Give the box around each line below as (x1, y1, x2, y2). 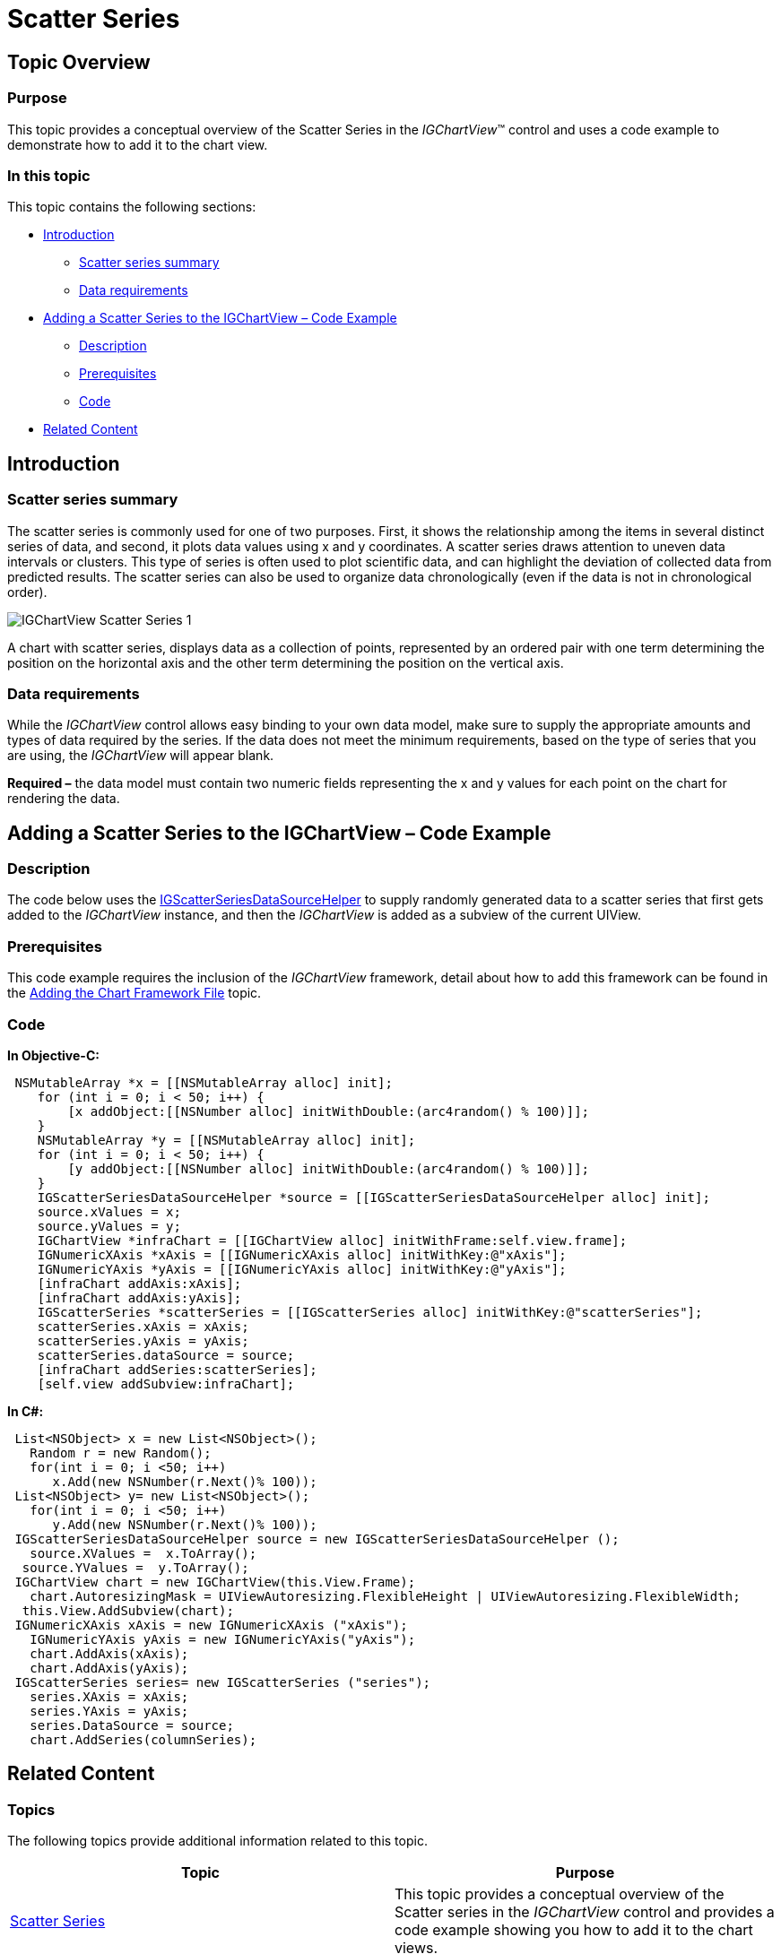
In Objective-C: (7, 1047, 100, 1063)
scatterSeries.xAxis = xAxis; (37, 1319, 249, 1334)
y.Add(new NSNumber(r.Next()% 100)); (52, 1517, 317, 1532)
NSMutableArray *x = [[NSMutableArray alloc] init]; (14, 1075, 393, 1090)
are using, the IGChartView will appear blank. (7, 748, 274, 764)
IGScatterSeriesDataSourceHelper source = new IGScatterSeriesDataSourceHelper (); (14, 1531, 620, 1546)
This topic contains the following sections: (7, 199, 256, 215)
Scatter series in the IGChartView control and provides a (395, 1903, 775, 1922)
